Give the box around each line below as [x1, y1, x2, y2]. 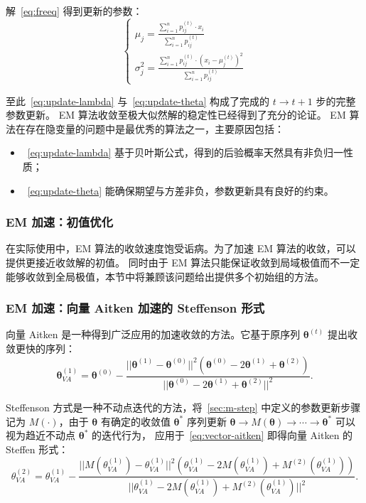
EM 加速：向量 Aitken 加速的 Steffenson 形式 [6, 299, 265, 317]
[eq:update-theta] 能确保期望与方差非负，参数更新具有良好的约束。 [27, 183, 334, 198]
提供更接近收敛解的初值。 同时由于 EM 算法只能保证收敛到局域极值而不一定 [6, 255, 360, 270]
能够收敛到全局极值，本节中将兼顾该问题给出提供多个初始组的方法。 [6, 269, 324, 283]
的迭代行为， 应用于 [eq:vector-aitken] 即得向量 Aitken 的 [91, 428, 353, 443]
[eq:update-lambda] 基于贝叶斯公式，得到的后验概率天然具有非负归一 [27, 145, 343, 160]
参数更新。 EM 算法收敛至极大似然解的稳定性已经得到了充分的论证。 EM [6, 107, 346, 122]
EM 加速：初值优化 [6, 213, 114, 231]
